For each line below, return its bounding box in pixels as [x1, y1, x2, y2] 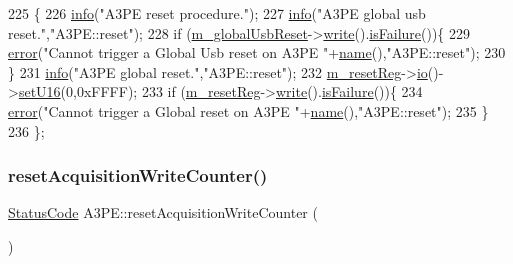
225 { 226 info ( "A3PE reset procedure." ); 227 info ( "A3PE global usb [8, 3, 426, 23]
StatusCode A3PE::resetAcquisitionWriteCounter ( [8, 202, 318, 223]
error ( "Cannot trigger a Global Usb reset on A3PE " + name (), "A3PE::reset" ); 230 [8, 42, 506, 63]
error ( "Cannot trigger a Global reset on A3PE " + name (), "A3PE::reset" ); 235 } [8, 100, 489, 121]
